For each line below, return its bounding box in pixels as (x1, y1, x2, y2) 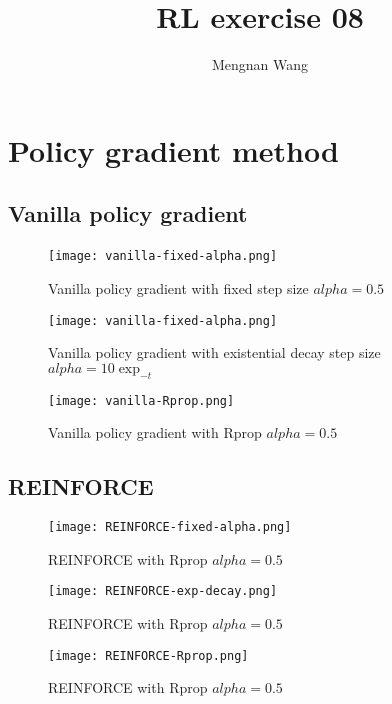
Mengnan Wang (211, 54, 309, 75)
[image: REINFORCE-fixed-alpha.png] (48, 520, 292, 535)
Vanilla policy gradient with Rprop (48, 422, 262, 443)
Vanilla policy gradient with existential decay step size (48, 342, 381, 363)
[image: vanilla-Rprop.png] (48, 393, 235, 408)
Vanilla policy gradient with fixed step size (48, 277, 309, 298)
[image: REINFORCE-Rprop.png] (48, 648, 249, 663)
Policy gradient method (8, 129, 339, 170)
